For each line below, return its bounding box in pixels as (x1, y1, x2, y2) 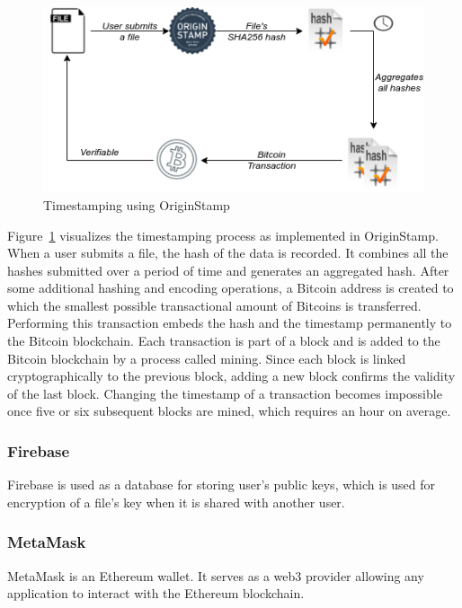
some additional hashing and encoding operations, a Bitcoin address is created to (7, 278, 454, 297)
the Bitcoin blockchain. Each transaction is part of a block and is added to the (7, 331, 440, 350)
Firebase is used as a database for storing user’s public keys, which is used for (7, 475, 436, 494)
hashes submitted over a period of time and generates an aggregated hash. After (7, 260, 449, 279)
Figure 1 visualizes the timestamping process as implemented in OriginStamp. (7, 225, 439, 244)
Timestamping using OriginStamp (43, 195, 230, 214)
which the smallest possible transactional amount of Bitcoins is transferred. (7, 295, 422, 314)
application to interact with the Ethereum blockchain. (7, 584, 305, 603)
